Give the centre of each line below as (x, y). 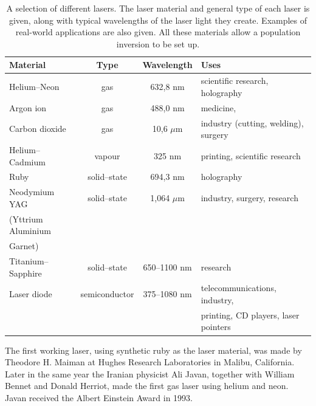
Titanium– (29, 260)
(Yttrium (26, 218)
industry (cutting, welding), (252, 122)
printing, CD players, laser (250, 315)
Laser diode (31, 294)
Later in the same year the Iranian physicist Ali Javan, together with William (150, 373)
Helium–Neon (34, 87)
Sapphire (26, 273)
